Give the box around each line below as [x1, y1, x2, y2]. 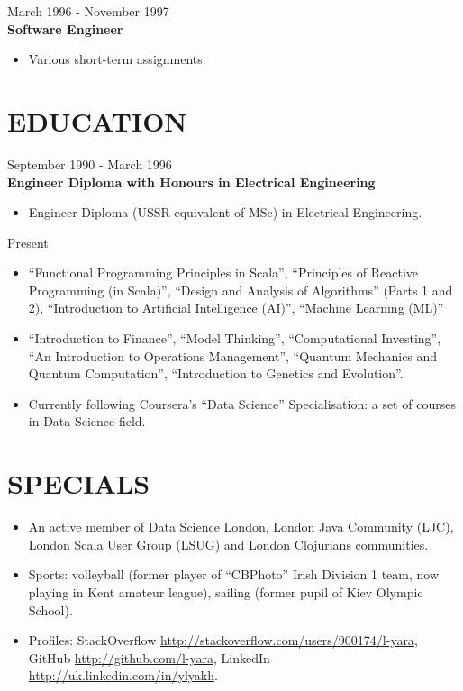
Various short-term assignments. [28, 50, 206, 68]
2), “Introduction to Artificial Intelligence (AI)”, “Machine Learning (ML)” [28, 298, 444, 317]
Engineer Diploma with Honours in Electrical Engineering [7, 172, 376, 191]
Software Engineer [7, 19, 123, 38]
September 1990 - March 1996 [7, 154, 172, 173]
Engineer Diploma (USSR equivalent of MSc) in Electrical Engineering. [28, 203, 422, 222]
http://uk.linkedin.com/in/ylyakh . [28, 666, 218, 685]
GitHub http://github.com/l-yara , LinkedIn [28, 648, 270, 667]
